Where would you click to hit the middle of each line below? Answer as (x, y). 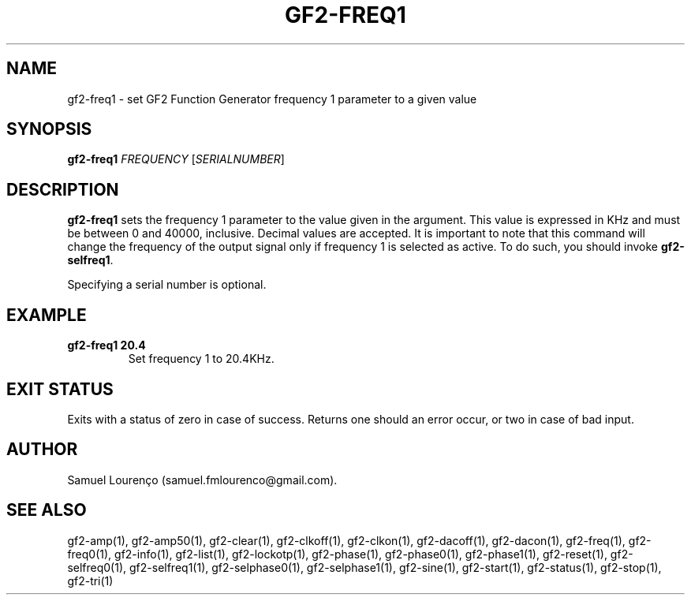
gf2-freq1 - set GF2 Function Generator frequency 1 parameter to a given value (272, 99)
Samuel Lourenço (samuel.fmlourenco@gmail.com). (202, 480)
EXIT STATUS (60, 389)
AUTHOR (42, 450)
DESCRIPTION (63, 189)
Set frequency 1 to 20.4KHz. (201, 359)
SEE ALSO (47, 510)
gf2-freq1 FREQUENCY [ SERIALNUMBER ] (176, 159)
